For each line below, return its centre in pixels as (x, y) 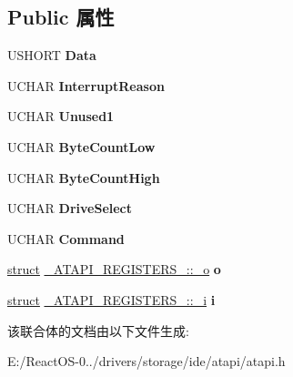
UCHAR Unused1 (61, 116)
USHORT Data (52, 55)
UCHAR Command (66, 238)
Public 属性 (61, 17)
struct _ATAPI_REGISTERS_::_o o (114, 269)
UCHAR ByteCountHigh (84, 177)
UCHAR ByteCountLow (81, 146)
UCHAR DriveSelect (70, 208)
